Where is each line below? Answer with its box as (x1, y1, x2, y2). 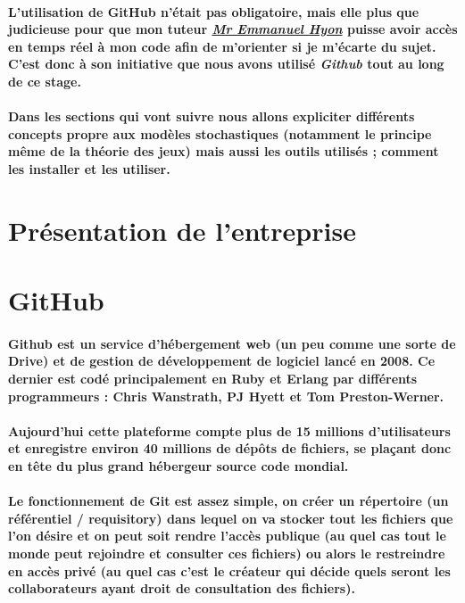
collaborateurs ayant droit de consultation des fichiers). (8, 579, 355, 598)
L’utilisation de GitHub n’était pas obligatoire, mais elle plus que (8, 2, 419, 21)
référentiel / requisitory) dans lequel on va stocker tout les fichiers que (8, 508, 453, 527)
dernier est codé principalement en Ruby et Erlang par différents (8, 369, 418, 388)
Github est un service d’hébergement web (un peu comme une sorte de (8, 334, 456, 352)
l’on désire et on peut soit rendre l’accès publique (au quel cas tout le (8, 526, 446, 545)
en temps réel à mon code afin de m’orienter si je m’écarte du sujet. (8, 37, 436, 55)
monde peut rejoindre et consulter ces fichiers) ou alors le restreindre (8, 544, 445, 562)
